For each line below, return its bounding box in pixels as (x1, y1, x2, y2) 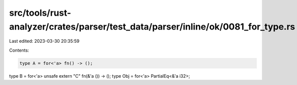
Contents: (9, 47, 29, 53)
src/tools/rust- (9, 7, 71, 18)
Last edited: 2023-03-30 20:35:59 (9, 38, 80, 44)
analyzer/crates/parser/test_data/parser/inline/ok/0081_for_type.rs (9, 21, 296, 32)
